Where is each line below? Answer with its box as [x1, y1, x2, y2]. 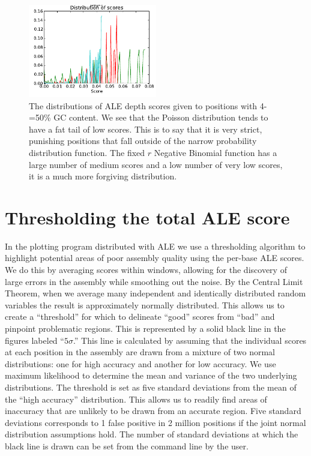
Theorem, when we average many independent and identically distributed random [5, 287, 306, 299]
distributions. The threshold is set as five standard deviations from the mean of [5, 380, 297, 393]
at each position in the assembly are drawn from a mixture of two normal [5, 346, 275, 358]
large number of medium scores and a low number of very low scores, [29, 158, 283, 170]
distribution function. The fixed [29, 146, 145, 158]
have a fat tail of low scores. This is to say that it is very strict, [29, 122, 262, 135]
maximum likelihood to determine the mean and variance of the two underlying [5, 369, 297, 382]
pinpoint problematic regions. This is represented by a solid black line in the [5, 322, 286, 335]
